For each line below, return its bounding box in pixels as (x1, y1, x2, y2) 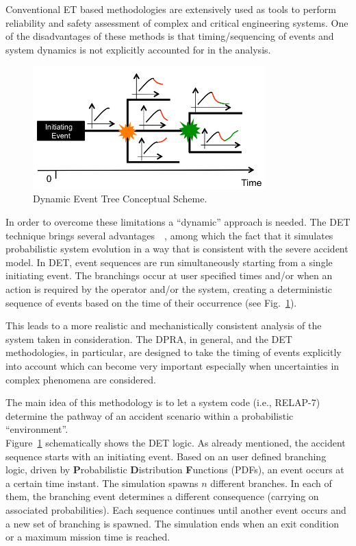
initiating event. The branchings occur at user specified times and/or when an (5, 268, 333, 283)
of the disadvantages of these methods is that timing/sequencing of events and (5, 29, 334, 43)
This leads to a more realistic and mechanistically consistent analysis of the (5, 318, 322, 333)
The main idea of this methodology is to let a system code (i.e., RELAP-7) (5, 395, 320, 409)
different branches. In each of (210, 475, 332, 490)
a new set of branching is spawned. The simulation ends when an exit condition (5, 516, 339, 530)
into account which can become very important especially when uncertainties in (5, 358, 340, 372)
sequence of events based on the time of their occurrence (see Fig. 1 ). (5, 295, 297, 309)
